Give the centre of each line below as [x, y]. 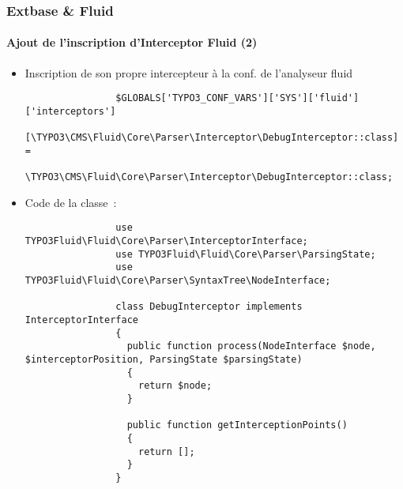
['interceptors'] [70, 111]
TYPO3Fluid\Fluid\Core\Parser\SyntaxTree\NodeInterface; [178, 281]
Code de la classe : [71, 202]
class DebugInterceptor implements [209, 307]
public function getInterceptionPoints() [237, 425]
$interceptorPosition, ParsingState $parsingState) [164, 359]
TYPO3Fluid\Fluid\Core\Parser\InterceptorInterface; [166, 241]
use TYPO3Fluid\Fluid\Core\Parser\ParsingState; [246, 254]
